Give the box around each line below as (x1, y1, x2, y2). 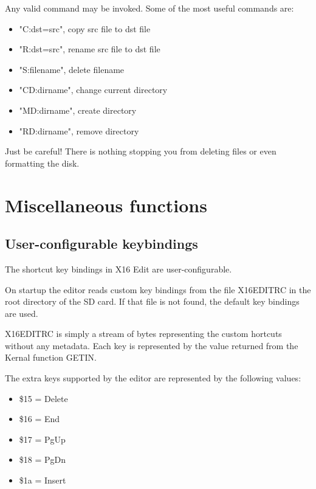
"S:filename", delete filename (19, 63, 125, 75)
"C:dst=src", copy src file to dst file (19, 22, 151, 35)
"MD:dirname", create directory (19, 103, 137, 116)
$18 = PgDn (19, 453, 66, 466)
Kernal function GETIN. (5, 351, 97, 364)
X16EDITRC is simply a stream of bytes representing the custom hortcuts (5, 327, 282, 340)
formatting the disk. (5, 156, 80, 169)
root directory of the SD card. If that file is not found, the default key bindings (5, 295, 300, 308)
